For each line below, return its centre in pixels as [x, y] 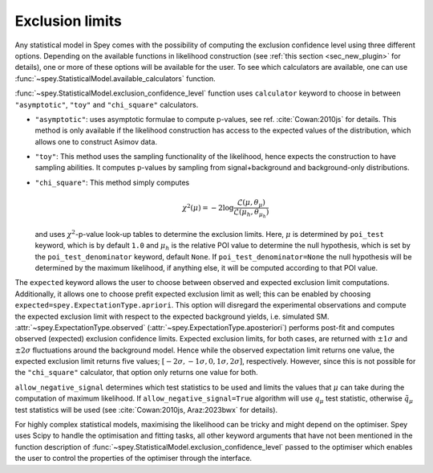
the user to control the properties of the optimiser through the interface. [134, 459]
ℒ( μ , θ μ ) [251, 203]
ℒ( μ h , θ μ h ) [251, 213]
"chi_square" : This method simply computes [112, 182]
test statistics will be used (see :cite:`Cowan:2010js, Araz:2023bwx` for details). [146, 410]
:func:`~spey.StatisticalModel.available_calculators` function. [115, 78]
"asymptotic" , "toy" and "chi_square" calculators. [107, 104]
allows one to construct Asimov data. [96, 141]
